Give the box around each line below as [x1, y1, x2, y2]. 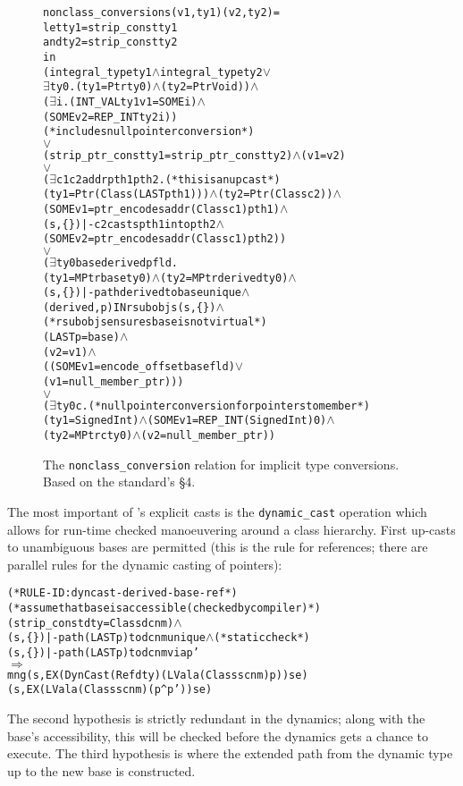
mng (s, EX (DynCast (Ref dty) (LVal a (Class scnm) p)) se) [7, 668, 308, 681]
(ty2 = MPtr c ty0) [43, 429, 133, 443]
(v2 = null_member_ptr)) [140, 429, 275, 443]
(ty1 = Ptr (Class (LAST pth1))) [43, 188, 210, 201]
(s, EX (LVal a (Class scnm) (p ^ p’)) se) [7, 683, 213, 697]
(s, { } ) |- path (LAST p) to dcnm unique [7, 631, 206, 645]
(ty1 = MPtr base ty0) [43, 271, 152, 284]
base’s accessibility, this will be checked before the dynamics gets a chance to [7, 726, 429, 745]
